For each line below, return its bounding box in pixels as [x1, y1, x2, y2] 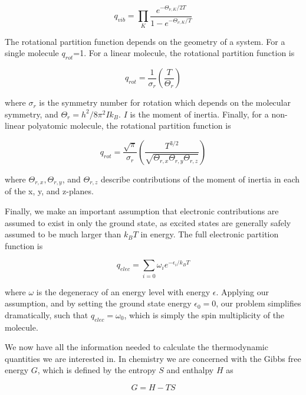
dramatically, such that [5, 308, 88, 321]
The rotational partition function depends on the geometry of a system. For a [5, 35, 285, 47]
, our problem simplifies [216, 297, 301, 309]
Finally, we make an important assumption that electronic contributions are [5, 204, 279, 217]
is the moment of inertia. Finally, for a [130, 107, 269, 120]
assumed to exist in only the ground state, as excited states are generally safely [5, 216, 291, 228]
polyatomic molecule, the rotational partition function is [27, 119, 231, 132]
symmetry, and [5, 107, 58, 120]
